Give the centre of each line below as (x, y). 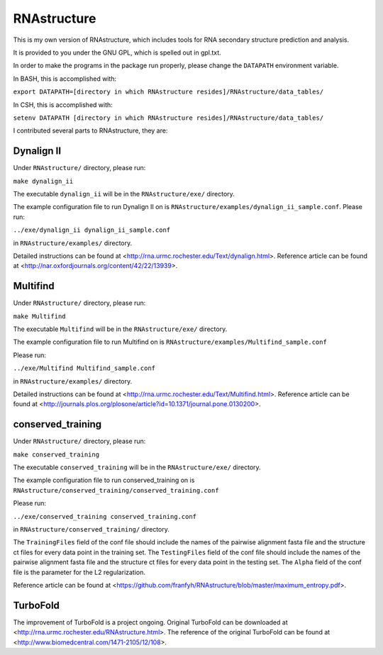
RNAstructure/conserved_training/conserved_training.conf (116, 490)
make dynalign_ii (43, 181)
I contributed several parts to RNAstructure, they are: (90, 130)
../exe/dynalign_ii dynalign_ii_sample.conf (92, 230)
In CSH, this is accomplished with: (63, 105)
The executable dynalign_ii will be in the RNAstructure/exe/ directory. (124, 194)
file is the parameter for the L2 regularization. (79, 572)
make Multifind (40, 316)
